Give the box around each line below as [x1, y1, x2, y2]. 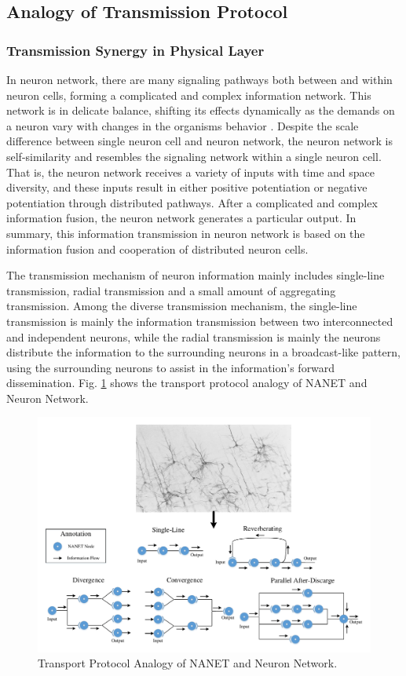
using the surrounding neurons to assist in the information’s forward [6, 359, 335, 375]
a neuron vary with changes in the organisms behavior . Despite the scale [6, 117, 359, 133]
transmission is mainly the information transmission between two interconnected [6, 312, 393, 329]
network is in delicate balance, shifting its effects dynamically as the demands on [6, 102, 395, 119]
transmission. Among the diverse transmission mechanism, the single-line [6, 298, 357, 314]
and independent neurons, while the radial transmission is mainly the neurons [6, 328, 381, 345]
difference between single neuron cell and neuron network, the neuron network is [6, 133, 393, 149]
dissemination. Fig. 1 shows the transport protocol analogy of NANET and [6, 375, 368, 391]
